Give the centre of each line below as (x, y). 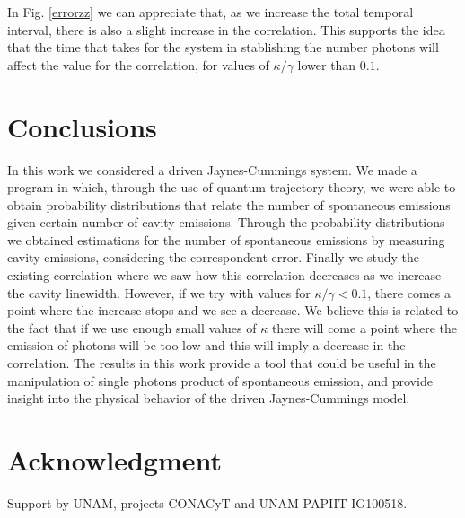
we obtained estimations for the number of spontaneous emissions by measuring (226, 239)
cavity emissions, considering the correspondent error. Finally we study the (214, 257)
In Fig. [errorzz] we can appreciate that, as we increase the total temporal (211, 12)
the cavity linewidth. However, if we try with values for (159, 292)
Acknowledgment (114, 460)
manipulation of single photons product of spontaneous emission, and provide (220, 380)
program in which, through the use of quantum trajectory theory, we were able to (232, 187)
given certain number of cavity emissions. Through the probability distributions (226, 222)
